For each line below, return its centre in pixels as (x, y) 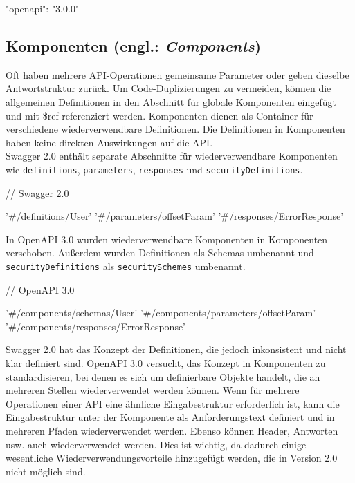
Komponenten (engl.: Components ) (134, 45)
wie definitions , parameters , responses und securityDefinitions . (154, 169)
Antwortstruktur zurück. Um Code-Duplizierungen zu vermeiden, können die (169, 88)
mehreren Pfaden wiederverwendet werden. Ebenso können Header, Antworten (172, 430)
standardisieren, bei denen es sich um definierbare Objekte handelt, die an (163, 376)
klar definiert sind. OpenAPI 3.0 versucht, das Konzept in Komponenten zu (166, 363)
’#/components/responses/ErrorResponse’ (96, 326)
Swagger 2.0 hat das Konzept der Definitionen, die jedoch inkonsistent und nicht (176, 349)
